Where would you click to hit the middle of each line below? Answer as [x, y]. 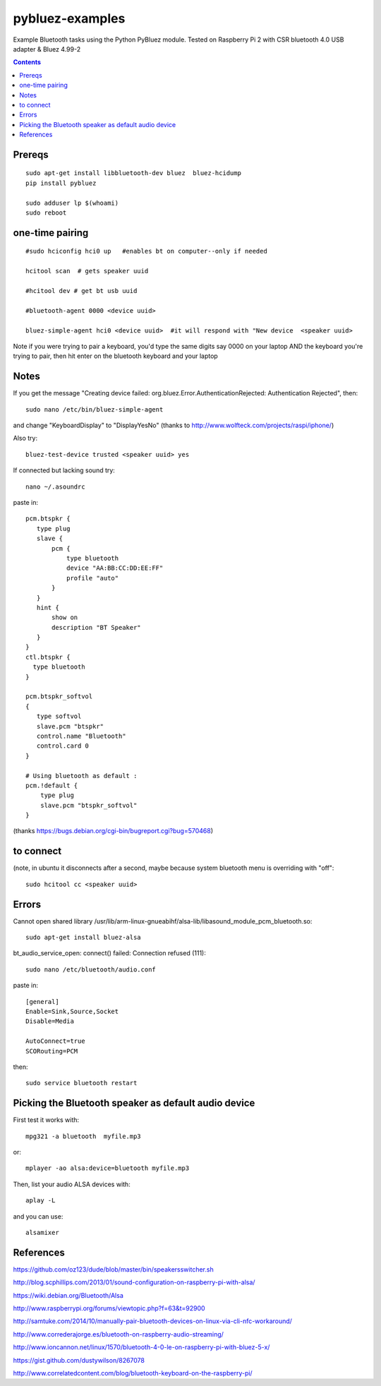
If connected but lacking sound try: [64, 470]
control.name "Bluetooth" [81, 736]
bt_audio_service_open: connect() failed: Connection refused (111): [109, 953]
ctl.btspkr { [48, 657]
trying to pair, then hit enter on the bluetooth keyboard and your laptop [115, 356]
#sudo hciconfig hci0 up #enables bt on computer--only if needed [146, 251]
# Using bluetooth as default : [81, 776]
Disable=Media [50, 1021]
